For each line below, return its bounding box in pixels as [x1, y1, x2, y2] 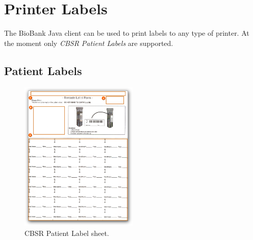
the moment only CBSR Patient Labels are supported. [4, 37, 173, 48]
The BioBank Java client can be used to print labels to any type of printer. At [4, 28, 249, 38]
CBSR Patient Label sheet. [24, 227, 109, 238]
